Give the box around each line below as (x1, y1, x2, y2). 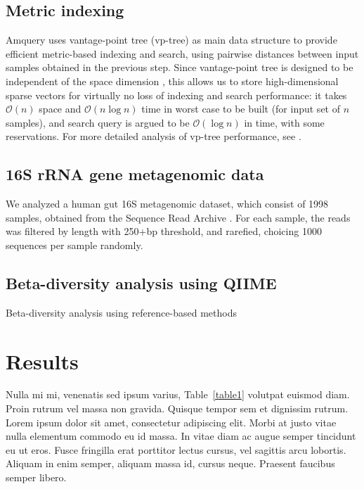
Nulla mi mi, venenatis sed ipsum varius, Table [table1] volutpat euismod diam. (6, 387, 350, 402)
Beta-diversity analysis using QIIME (6, 272, 277, 293)
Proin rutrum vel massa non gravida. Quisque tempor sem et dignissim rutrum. (6, 401, 349, 416)
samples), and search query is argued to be (6, 115, 190, 129)
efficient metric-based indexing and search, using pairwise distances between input (6, 46, 359, 61)
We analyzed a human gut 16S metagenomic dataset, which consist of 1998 (6, 196, 329, 211)
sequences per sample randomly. (6, 237, 143, 252)
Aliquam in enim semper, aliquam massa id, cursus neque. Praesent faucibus (6, 456, 335, 471)
